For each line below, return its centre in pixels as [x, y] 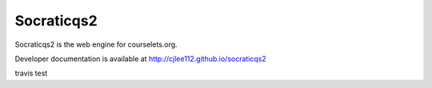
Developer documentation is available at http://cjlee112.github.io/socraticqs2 [141, 59]
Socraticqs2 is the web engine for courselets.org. [96, 44]
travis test [31, 73]
